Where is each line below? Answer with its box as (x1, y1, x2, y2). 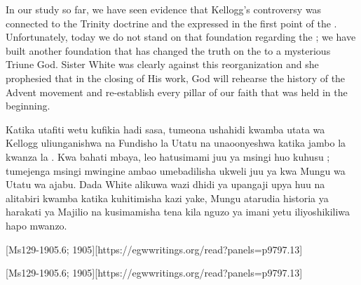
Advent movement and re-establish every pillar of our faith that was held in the (6, 84, 348, 99)
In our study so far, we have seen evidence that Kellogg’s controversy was (6, 2, 322, 16)
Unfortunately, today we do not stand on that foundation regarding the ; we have (6, 29, 356, 44)
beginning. (6, 98, 50, 113)
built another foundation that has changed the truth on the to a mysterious (6, 43, 331, 58)
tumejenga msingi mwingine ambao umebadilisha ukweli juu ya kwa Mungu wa (6, 163, 346, 178)
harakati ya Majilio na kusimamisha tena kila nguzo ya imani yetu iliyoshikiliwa (6, 204, 350, 219)
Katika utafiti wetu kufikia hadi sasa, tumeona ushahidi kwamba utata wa (6, 121, 325, 136)
